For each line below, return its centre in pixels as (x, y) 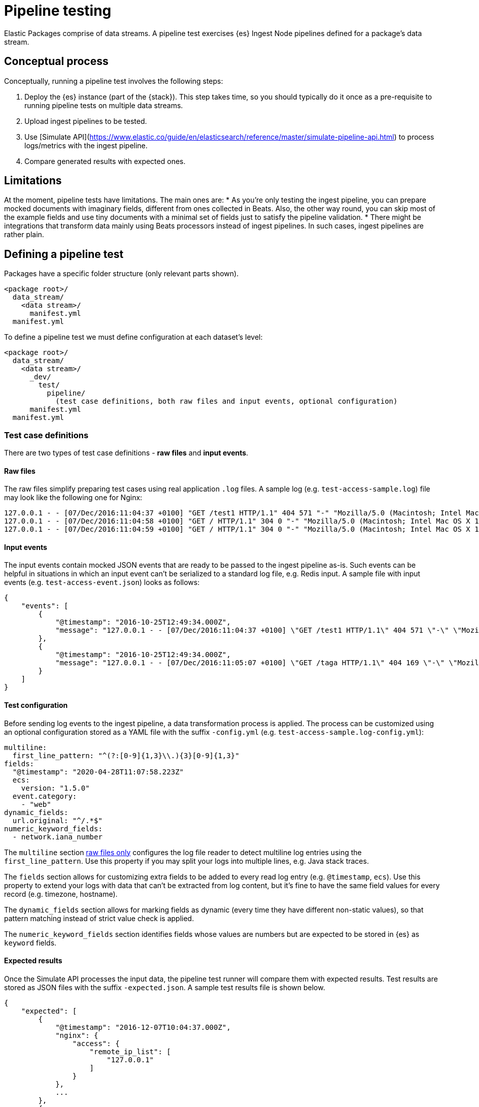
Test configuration (36, 705)
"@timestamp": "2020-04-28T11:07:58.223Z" (98, 772)
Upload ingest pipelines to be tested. (86, 121)
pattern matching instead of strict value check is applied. (99, 918)
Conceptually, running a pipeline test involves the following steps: (114, 81)
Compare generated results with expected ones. (105, 161)
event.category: (45, 796)
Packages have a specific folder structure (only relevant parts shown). (122, 274)
